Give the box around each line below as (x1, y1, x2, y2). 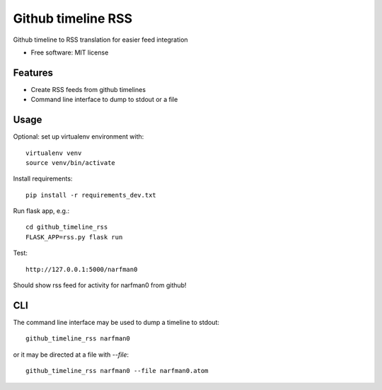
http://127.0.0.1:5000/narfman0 (25, 265, 138, 273)
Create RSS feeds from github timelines (30, 85, 146, 93)
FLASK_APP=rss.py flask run (25, 233, 123, 241)
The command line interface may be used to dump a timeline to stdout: (13, 318, 219, 326)
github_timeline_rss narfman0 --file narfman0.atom (25, 367, 209, 375)
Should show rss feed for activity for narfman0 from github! (13, 281, 187, 289)
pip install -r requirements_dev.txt (25, 191, 157, 199)
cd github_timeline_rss (25, 223, 108, 231)
